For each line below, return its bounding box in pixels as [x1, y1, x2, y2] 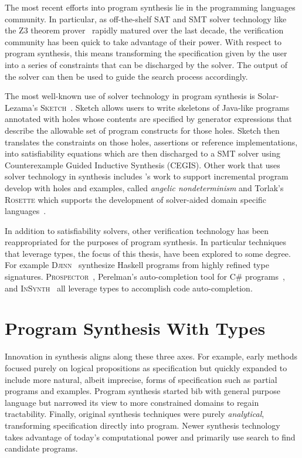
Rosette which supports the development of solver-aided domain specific [5, 193, 267, 205]
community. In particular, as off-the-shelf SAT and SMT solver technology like [5, 12, 287, 25]
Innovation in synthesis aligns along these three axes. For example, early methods [5, 350, 297, 362]
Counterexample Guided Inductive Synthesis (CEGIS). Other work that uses [5, 158, 280, 171]
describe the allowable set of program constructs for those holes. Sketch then [5, 124, 280, 136]
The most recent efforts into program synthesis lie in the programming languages [5, 1, 296, 13]
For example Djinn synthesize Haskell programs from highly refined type [5, 259, 269, 271]
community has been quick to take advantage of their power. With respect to [5, 35, 281, 48]
